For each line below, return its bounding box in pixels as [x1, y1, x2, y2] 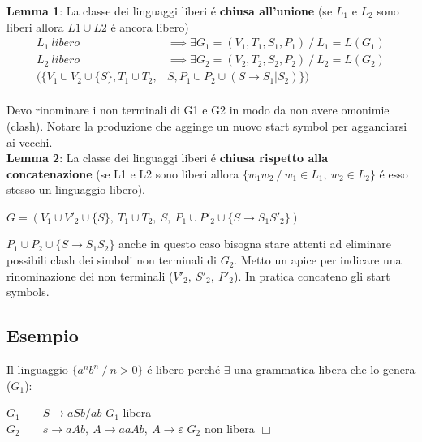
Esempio [6, 323, 79, 348]
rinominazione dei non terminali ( [6, 267, 174, 284]
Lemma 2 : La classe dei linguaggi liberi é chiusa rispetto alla [6, 149, 329, 166]
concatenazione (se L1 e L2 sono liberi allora [6, 165, 239, 182]
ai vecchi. [6, 133, 53, 150]
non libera [204, 419, 255, 436]
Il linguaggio [6, 361, 68, 378]
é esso [379, 165, 408, 182]
